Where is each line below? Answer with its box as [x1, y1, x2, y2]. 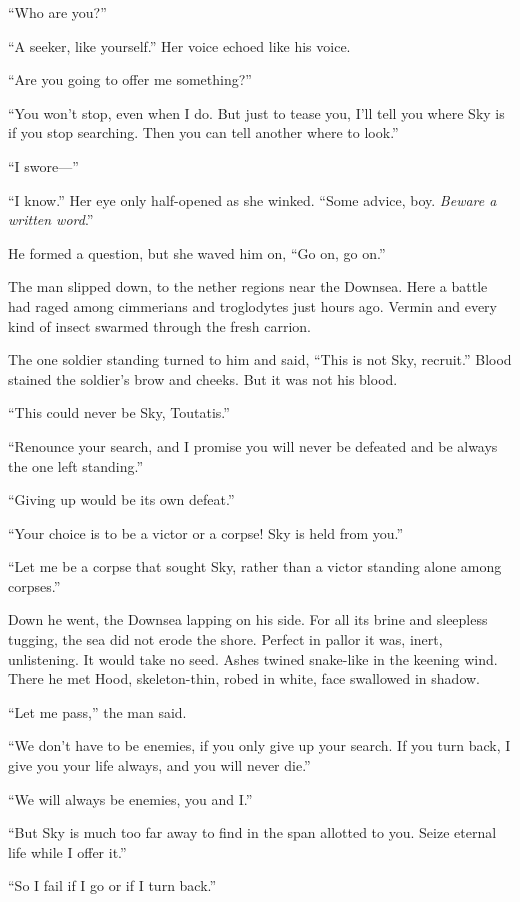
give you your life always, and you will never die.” [8, 755, 311, 776]
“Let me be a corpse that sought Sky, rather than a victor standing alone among [8, 556, 502, 577]
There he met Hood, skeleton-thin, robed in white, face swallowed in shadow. [8, 668, 481, 689]
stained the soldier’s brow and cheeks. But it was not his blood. [8, 368, 398, 389]
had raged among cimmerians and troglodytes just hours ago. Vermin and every [8, 295, 498, 316]
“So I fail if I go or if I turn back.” [8, 875, 217, 896]
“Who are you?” [8, 2, 107, 22]
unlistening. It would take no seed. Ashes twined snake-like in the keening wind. [8, 648, 498, 669]
